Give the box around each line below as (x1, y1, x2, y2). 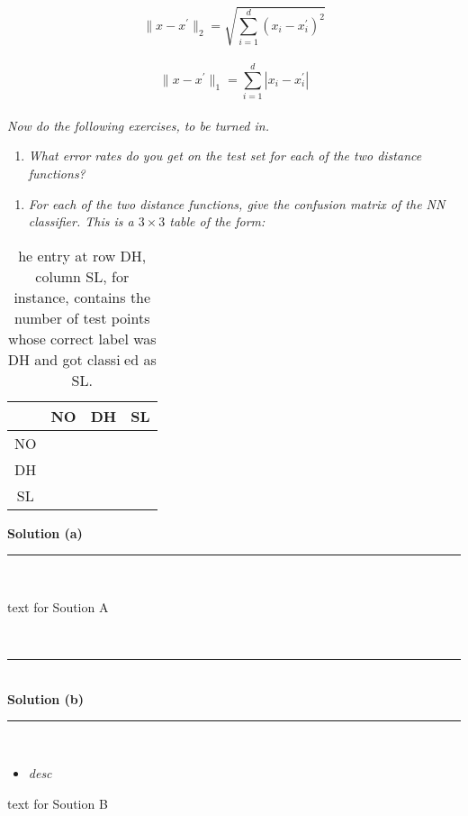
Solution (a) (7, 523, 83, 542)
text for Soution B (7, 793, 108, 812)
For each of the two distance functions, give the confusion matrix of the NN (28, 194, 445, 213)
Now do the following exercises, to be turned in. (7, 115, 270, 134)
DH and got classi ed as (7, 348, 157, 370)
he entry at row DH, (18, 244, 147, 266)
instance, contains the (13, 286, 151, 307)
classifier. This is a (28, 212, 134, 231)
